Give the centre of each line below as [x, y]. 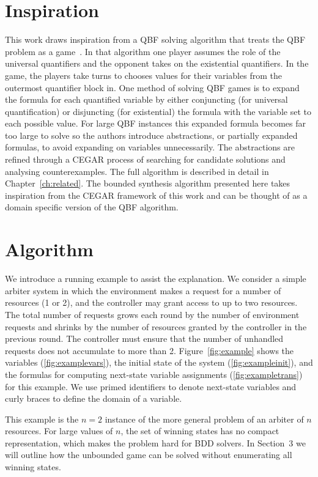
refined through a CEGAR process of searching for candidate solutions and [145, 159]
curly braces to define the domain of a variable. [94, 398]
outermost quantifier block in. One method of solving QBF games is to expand [152, 87]
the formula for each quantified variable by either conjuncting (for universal [146, 99]
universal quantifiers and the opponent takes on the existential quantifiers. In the [157, 63]
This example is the [42, 419]
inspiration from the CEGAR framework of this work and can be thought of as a [156, 195]
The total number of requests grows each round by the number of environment [152, 314]
